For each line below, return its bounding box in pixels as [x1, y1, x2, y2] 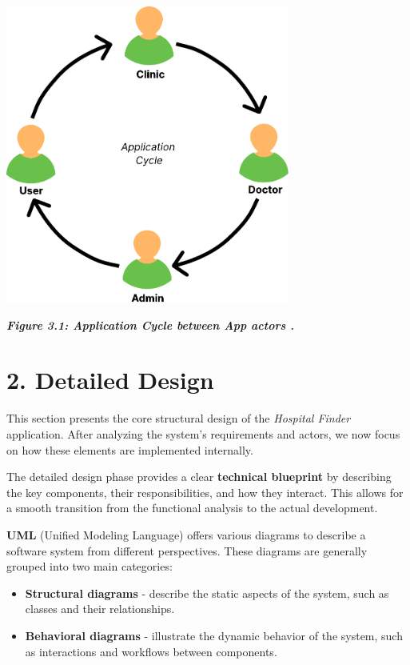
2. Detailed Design [6, 363, 214, 396]
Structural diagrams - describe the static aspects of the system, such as [25, 584, 389, 601]
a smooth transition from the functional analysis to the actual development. [6, 499, 378, 516]
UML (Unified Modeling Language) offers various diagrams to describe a [6, 526, 366, 543]
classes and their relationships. [25, 600, 175, 617]
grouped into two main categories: [6, 558, 173, 575]
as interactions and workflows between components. [25, 643, 277, 659]
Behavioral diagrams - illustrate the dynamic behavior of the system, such [25, 627, 403, 643]
